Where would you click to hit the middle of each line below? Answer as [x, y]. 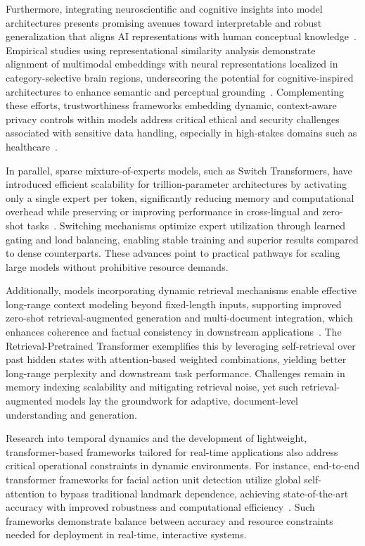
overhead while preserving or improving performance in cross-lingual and [162, 211]
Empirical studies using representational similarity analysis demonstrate [161, 50]
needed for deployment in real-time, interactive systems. [126, 534]
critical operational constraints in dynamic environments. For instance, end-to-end [183, 465]
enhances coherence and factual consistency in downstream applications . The [174, 332]
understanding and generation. [71, 414]
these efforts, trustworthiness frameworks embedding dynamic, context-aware [171, 105]
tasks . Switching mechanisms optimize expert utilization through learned [186, 225]
